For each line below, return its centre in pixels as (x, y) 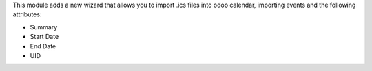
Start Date (44, 37)
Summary (44, 27)
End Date (43, 46)
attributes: (27, 14)
